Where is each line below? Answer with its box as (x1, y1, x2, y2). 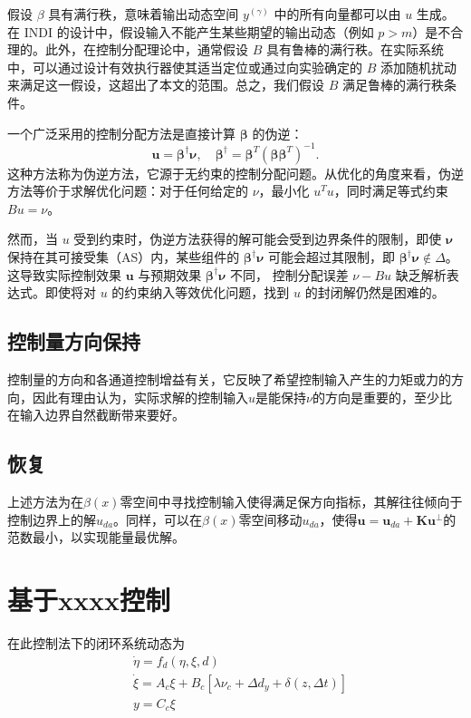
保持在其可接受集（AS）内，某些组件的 (7, 247, 240, 267)
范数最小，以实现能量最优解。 (7, 528, 185, 547)
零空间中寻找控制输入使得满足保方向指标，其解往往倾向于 (120, 492, 463, 510)
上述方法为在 (7, 492, 83, 510)
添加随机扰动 (380, 57, 457, 76)
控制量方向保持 (7, 327, 140, 355)
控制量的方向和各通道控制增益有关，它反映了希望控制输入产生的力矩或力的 (7, 370, 451, 389)
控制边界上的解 (7, 509, 96, 529)
